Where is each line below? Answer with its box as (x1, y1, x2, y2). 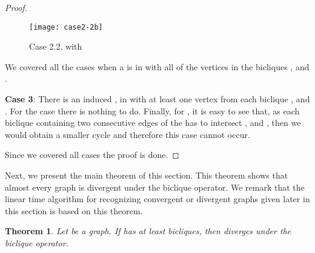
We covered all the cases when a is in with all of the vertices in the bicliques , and (5, 60, 310, 73)
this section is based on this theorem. (5, 204, 143, 217)
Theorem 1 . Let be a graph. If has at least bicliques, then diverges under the (5, 225, 291, 237)
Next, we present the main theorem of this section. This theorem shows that (5, 169, 288, 181)
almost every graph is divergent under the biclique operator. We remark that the (5, 180, 305, 193)
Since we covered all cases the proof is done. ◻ (5, 148, 179, 161)
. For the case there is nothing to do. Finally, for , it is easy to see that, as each (5, 104, 300, 117)
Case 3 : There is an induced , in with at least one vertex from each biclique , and (5, 93, 310, 105)
